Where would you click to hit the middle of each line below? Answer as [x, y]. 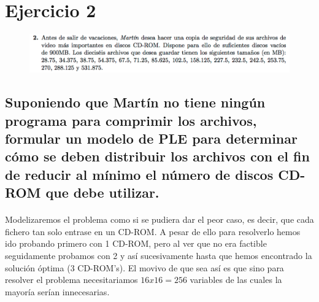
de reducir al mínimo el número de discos [139, 174]
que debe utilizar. [102, 192]
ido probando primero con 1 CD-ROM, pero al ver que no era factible [136, 243]
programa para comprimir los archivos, [131, 120]
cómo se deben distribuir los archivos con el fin [157, 156]
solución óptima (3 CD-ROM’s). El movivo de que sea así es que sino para [144, 267]
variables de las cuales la [236, 280]
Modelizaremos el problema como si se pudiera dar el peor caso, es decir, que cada [159, 219]
